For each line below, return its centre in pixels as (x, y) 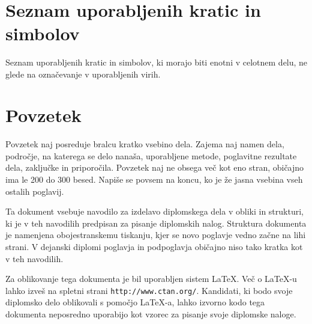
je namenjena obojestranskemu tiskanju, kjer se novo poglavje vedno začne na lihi (156, 235)
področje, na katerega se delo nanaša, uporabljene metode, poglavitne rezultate (151, 155)
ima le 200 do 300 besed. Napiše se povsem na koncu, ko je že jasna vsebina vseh (154, 179)
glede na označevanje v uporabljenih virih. (83, 74)
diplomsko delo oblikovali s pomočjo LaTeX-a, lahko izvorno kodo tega (135, 302)
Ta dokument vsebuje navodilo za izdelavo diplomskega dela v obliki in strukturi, (154, 211)
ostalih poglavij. (35, 191)
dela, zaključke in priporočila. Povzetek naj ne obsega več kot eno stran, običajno (155, 167)
